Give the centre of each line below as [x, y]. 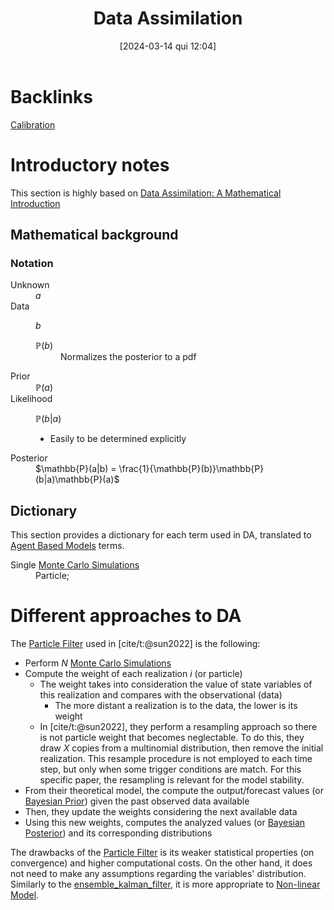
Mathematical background [94, 235]
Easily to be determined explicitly [118, 439]
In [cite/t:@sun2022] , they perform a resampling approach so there [178, 727]
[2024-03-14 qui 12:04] [168, 46]
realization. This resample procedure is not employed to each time [176, 759]
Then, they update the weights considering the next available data [161, 812]
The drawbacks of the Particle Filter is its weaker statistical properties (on [162, 853]
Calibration [33, 124]
